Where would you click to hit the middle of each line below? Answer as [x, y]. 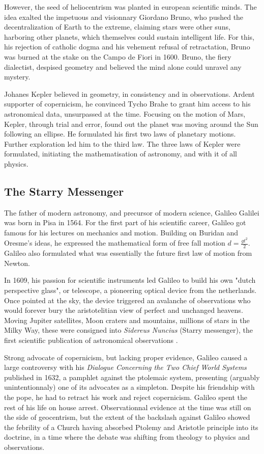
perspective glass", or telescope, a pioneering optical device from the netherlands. [130, 290]
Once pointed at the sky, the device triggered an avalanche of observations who [127, 300]
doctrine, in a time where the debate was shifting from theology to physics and [127, 437]
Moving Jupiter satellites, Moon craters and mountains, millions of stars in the [127, 320]
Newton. [17, 263]
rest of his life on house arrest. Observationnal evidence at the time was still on [128, 407]
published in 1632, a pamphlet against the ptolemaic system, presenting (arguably [132, 377]
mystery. [17, 77]
